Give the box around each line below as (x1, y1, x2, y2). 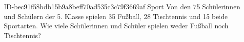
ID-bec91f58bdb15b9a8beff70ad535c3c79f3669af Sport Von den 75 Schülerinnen (4, 1, 241, 11)
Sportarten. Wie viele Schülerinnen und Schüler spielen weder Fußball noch (4, 21, 229, 31)
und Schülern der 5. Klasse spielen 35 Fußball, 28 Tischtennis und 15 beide (4, 11, 228, 21)
